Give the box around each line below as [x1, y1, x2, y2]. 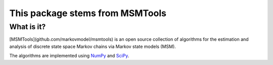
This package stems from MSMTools [9, 8, 167, 19]
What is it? [9, 22, 46, 31]
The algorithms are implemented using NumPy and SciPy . [9, 53, 129, 59]
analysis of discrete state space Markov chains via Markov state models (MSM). [9, 43, 176, 49]
